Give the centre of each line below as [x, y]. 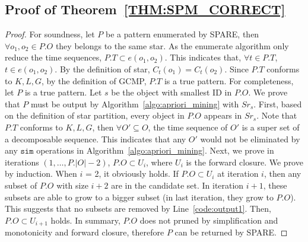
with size [72, 185]
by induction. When [41, 173]
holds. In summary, [85, 220]
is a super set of [271, 127]
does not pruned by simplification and [209, 220]
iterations [22, 162]
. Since [236, 69]
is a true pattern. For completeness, [229, 80]
